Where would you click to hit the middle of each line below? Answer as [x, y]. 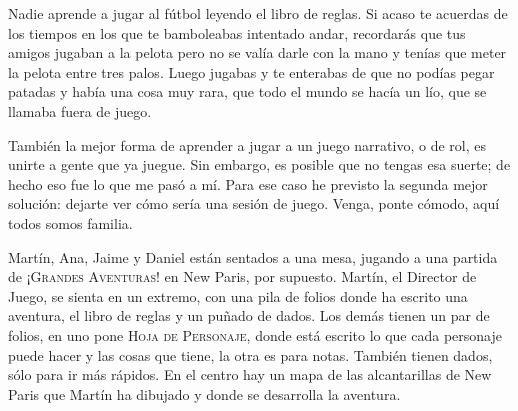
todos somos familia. [70, 222]
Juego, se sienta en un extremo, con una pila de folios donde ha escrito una [238, 295]
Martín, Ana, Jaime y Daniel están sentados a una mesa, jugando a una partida [253, 256]
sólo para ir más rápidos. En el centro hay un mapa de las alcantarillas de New [250, 374]
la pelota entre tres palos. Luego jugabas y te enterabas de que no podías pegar [251, 71]
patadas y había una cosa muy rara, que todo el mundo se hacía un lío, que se [247, 91]
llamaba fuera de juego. [80, 110]
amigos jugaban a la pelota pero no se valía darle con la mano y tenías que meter [257, 52]
